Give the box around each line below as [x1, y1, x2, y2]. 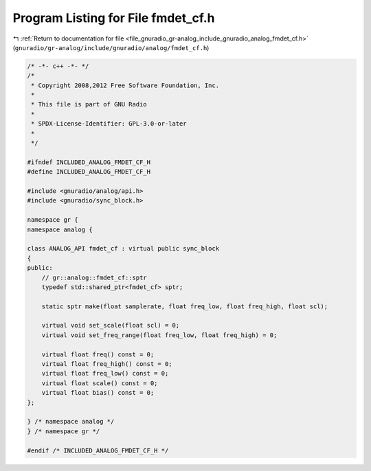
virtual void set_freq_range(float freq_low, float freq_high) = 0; [41, 331, 278, 339]
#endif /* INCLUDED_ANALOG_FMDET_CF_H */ [27, 446, 169, 455]
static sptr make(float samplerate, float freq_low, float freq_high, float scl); [41, 302, 328, 310]
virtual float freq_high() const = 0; [41, 360, 172, 368]
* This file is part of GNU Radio [31, 100, 147, 108]
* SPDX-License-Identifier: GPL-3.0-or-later [31, 120, 187, 128]
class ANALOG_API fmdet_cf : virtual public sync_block [27, 244, 220, 253]
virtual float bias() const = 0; [41, 389, 155, 397]
